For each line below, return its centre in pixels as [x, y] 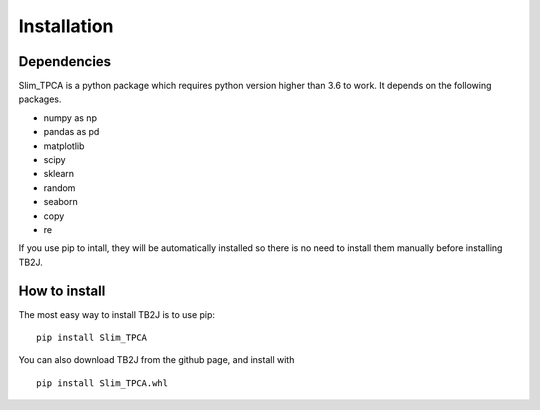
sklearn [59, 174]
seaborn [61, 202]
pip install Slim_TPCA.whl [102, 383]
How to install [62, 290]
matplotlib [64, 146]
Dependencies [65, 61]
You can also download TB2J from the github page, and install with [156, 360]
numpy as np [70, 117]
